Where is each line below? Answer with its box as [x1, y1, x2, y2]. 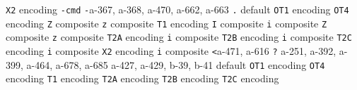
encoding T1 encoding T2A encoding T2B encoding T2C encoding [6, 71, 279, 86]
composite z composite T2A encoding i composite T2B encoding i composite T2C [6, 30, 352, 44]
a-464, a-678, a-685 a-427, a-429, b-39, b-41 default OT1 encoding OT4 [26, 57, 325, 72]
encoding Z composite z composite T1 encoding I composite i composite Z [6, 15, 327, 30]
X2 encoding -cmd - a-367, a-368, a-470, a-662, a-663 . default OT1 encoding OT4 [6, 2, 349, 16]
